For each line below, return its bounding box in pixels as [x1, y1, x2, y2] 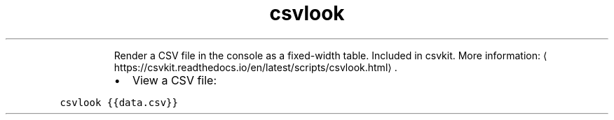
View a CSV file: [132, 73, 217, 87]
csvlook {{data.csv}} [60, 96, 178, 108]
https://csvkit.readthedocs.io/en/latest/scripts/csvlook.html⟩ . [114, 61, 397, 73]
